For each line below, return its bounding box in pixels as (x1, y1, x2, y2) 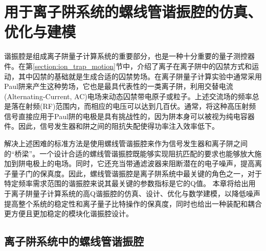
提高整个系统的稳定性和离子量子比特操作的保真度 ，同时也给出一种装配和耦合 (4, 198, 262, 209)
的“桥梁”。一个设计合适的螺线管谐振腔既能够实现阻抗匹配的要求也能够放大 (4, 148, 255, 158)
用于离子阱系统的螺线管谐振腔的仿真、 (4, 1, 262, 22)
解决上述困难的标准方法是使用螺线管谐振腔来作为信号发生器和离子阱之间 (4, 138, 248, 149)
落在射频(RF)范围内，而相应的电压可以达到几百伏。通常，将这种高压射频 (11, 101, 256, 111)
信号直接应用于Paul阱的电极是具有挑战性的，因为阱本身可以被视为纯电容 (4, 110, 248, 121)
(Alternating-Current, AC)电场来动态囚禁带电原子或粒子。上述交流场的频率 (4, 90, 252, 101)
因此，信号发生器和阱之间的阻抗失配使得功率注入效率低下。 (18, 121, 219, 131)
